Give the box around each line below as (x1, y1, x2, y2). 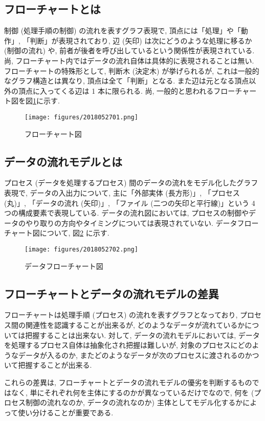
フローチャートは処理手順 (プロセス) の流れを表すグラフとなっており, (4, 309, 238, 320)
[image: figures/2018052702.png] (25, 245, 138, 253)
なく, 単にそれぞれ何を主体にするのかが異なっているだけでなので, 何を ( (11, 387, 254, 397)
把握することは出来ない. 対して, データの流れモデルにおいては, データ (25, 329, 260, 340)
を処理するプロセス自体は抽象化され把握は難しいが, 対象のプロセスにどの (4, 340, 252, 350)
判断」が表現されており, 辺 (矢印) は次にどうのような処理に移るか (30, 35, 252, 46)
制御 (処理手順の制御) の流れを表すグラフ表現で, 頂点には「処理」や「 (4, 25, 241, 36)
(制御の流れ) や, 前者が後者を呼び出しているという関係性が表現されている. (4, 45, 255, 56)
